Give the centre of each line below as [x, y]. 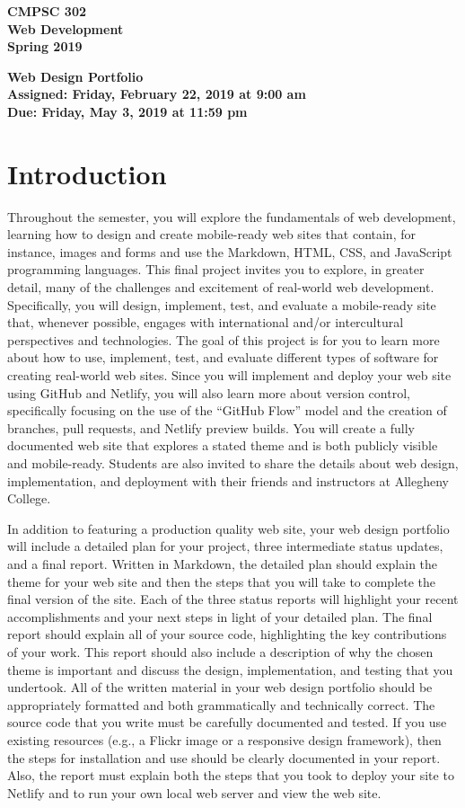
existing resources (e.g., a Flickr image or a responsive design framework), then [224, 739]
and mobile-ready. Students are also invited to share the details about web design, [233, 463]
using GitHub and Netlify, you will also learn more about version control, [209, 392]
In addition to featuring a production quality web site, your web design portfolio [228, 528]
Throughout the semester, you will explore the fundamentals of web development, [232, 216]
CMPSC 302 [47, 11]
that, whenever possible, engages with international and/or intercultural [206, 322]
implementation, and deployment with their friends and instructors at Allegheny [228, 480]
